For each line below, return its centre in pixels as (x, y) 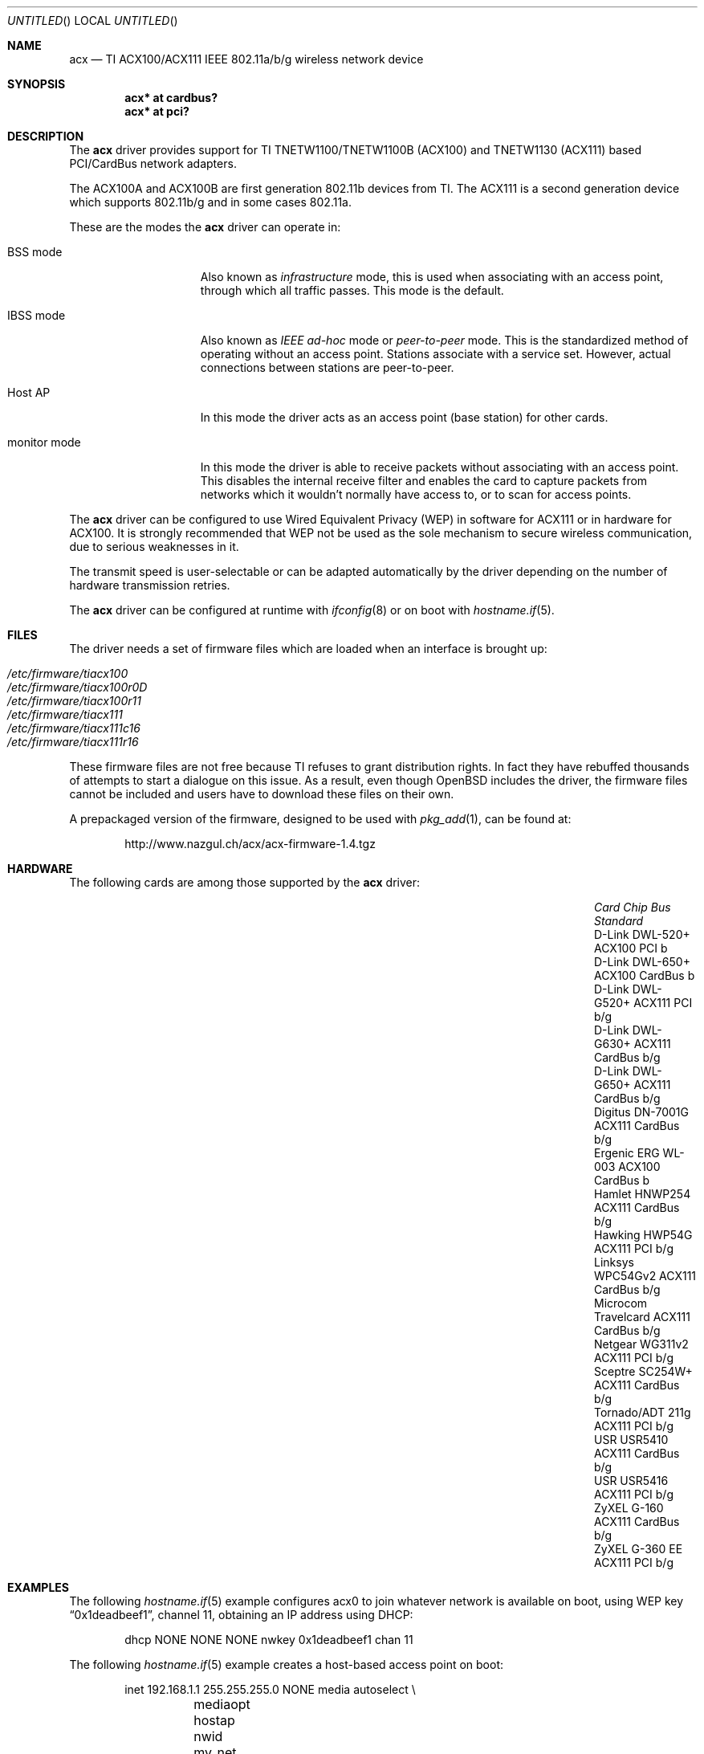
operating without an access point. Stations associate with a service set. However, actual (435, 354)
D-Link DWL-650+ (642, 962)
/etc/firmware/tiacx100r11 (74, 701)
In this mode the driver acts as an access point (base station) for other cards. (404, 417)
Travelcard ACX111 (642, 1317)
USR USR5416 (631, 1481)
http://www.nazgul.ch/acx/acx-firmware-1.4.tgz (250, 844)
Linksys (614, 1262)
